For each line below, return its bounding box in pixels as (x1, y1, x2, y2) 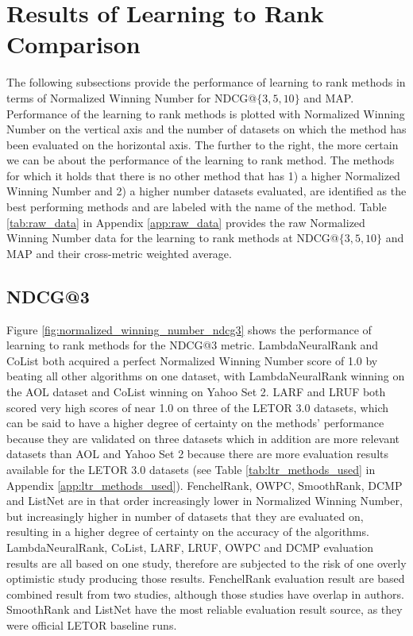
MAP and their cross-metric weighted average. (6, 245, 232, 261)
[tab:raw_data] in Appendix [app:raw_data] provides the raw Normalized (6, 214, 365, 230)
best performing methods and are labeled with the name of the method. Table (6, 199, 387, 215)
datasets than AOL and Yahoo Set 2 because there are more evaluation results (6, 445, 388, 462)
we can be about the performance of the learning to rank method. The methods (6, 152, 395, 168)
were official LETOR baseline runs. (6, 616, 177, 633)
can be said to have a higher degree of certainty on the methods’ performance (6, 414, 384, 431)
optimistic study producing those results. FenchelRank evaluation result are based (6, 570, 405, 587)
